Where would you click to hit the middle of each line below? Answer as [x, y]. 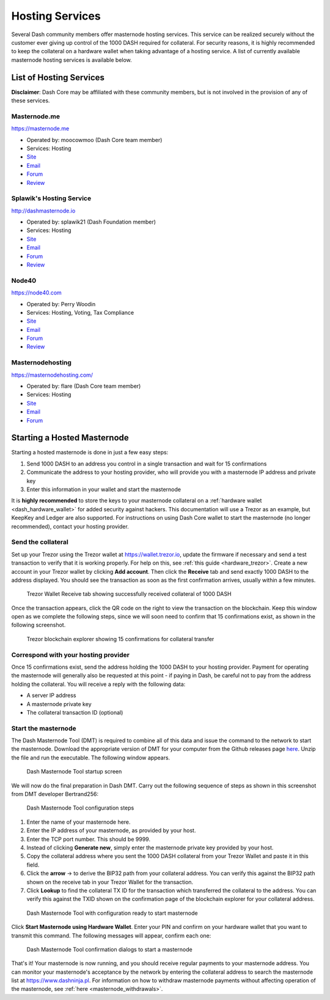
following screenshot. [38, 625]
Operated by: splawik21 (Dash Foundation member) [91, 222]
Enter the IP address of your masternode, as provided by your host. [111, 830]
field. [33, 865]
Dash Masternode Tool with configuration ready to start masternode [112, 913]
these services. [31, 100]
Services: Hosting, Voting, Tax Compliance [80, 312]
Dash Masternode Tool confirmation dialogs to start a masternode [109, 949]
